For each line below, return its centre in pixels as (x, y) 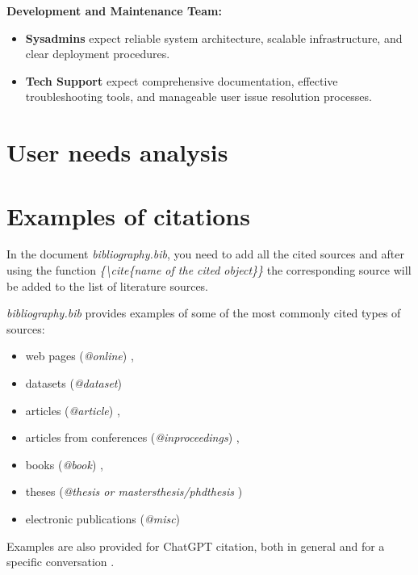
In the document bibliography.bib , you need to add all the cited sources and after (205, 254)
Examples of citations (128, 215)
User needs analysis (117, 152)
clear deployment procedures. (98, 54)
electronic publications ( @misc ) (103, 518)
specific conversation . (61, 562)
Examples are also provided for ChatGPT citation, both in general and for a (196, 546)
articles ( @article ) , (73, 410)
